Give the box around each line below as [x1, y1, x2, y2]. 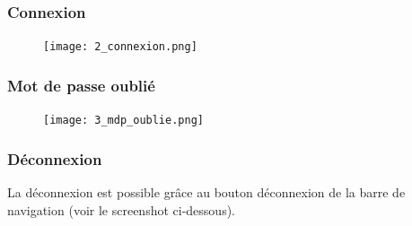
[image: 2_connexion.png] [43, 40, 197, 54]
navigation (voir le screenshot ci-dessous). [7, 200, 236, 219]
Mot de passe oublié [7, 74, 155, 96]
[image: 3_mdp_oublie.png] [43, 114, 204, 127]
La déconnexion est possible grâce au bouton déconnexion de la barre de [7, 182, 406, 201]
